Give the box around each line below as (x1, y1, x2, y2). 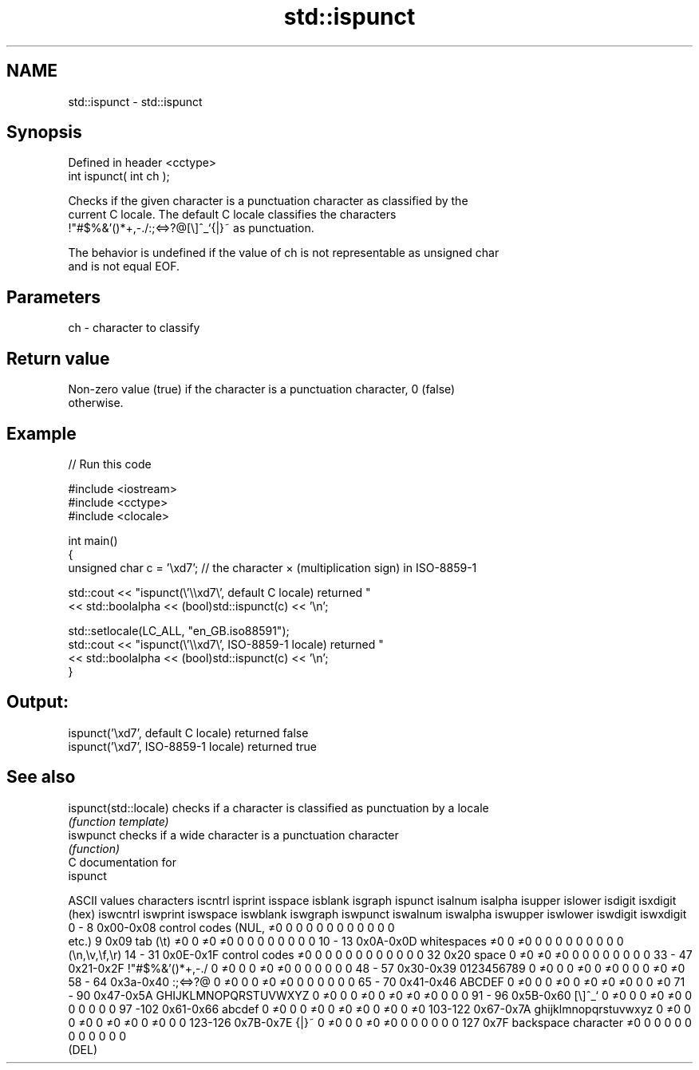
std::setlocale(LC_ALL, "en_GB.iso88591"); (68, 623, 290, 638)
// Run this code (68, 456, 152, 471)
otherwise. (68, 396, 124, 410)
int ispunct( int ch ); (68, 169, 170, 184)
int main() (68, 533, 118, 547)
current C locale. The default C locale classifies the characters (68, 207, 397, 222)
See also (6, 767, 76, 788)
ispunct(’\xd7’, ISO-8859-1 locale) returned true (68, 739, 317, 753)
